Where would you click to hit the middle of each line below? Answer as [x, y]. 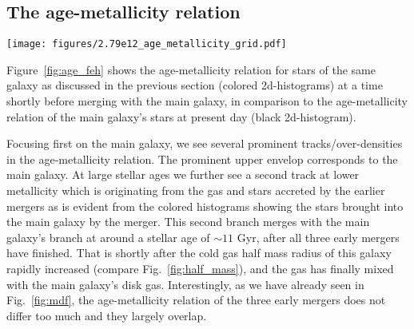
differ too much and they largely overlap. [107, 315]
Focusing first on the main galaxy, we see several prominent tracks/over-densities [205, 143]
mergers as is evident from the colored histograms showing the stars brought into [205, 206]
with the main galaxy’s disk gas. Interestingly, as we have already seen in [185, 284]
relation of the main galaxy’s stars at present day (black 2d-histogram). [181, 116]
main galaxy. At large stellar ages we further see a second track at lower [183, 174]
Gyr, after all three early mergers [318, 237]
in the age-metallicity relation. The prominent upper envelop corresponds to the [202, 159]
